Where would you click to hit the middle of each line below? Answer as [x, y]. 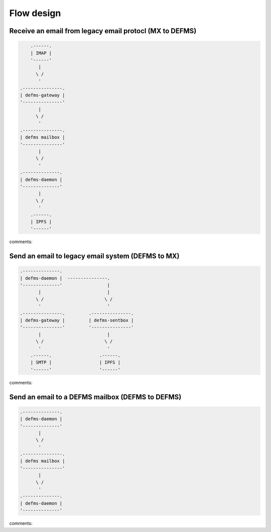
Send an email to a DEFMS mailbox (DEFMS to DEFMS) [95, 397]
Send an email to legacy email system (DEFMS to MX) [94, 256]
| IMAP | [41, 53]
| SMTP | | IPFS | [75, 362]
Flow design [35, 13]
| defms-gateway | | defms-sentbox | [77, 321]
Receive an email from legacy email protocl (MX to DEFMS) [103, 31]
